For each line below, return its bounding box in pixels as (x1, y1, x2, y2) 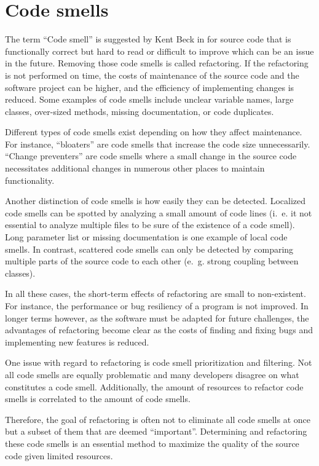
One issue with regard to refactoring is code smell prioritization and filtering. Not (5, 356, 312, 369)
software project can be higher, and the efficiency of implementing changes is (5, 81, 294, 93)
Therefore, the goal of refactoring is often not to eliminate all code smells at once (5, 413, 310, 425)
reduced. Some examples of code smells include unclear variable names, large (5, 93, 294, 106)
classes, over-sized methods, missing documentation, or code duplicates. (5, 105, 274, 117)
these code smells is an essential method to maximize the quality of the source (5, 436, 299, 449)
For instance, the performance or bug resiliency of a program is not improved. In (5, 299, 309, 312)
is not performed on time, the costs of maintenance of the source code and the (5, 68, 299, 81)
